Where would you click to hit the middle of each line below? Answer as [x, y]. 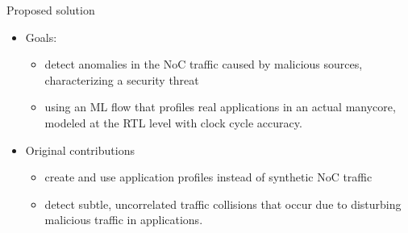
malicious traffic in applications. [124, 220]
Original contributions [80, 150]
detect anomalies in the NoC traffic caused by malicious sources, [204, 64]
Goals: [41, 37]
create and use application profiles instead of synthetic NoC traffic [208, 177]
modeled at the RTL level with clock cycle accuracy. [173, 122]
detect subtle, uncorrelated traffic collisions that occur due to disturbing [223, 204]
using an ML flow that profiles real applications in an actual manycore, [220, 107]
